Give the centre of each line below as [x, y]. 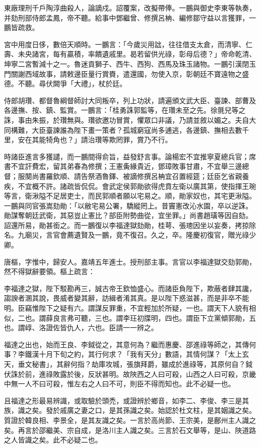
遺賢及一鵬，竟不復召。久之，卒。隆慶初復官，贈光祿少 [165, 235]
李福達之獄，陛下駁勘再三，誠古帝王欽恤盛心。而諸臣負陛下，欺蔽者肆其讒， [130, 288]
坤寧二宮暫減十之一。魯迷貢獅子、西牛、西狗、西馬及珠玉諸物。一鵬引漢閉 [126, 63]
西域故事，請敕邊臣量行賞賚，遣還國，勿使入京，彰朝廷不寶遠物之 [133, 73]
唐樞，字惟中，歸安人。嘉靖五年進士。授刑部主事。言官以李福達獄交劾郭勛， [130, 261]
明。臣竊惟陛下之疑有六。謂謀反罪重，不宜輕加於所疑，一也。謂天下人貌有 [126, 308]
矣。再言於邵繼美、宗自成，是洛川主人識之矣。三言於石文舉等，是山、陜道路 [130, 430]
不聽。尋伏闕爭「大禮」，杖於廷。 [72, 83]
